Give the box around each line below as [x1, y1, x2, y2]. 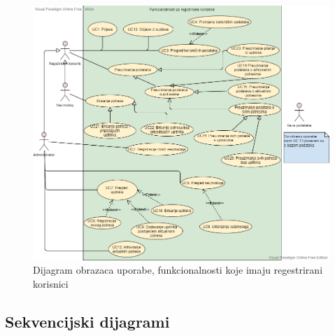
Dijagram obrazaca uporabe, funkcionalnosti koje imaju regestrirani [33, 262, 323, 277]
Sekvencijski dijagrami [5, 310, 170, 332]
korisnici [33, 276, 69, 290]
